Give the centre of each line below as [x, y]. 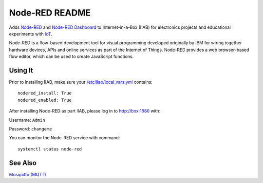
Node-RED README [50, 13]
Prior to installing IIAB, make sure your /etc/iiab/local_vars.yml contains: [81, 82]
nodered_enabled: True [45, 100]
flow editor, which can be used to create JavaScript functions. [71, 56]
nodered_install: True [45, 93]
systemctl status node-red [50, 149]
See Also [23, 163]
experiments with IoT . [30, 34]
